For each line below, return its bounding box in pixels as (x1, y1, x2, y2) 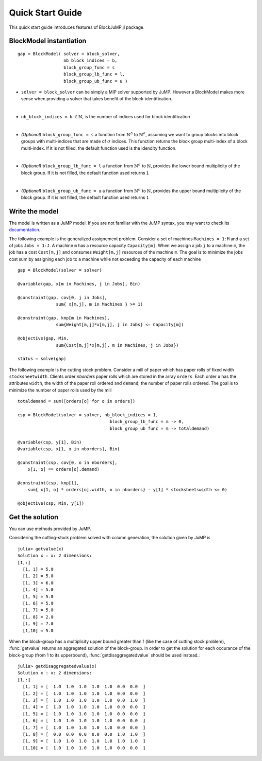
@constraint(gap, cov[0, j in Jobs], (17, 295, 108, 300)
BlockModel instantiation (9, 37, 87, 45)
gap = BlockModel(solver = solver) (17, 267, 102, 273)
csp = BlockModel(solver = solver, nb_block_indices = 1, (17, 412, 159, 418)
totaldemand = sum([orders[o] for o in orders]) (17, 399, 135, 404)
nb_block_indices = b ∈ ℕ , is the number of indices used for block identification (21, 114, 190, 120)
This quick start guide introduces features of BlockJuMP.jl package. (9, 24, 145, 30)
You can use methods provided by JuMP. (9, 526, 92, 532)
